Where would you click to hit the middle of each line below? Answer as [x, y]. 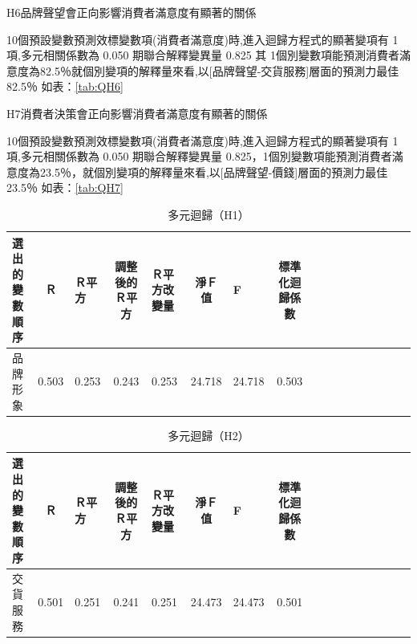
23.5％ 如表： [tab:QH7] [65, 187]
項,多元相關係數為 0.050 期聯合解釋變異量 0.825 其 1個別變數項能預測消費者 [203, 55]
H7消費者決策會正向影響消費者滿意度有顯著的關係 [137, 113]
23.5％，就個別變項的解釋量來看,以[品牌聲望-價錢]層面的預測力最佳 [214, 171]
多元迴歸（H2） [208, 435]
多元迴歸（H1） [208, 214]
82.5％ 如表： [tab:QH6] [65, 86]
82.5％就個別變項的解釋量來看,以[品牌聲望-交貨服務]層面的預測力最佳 [219, 70]
